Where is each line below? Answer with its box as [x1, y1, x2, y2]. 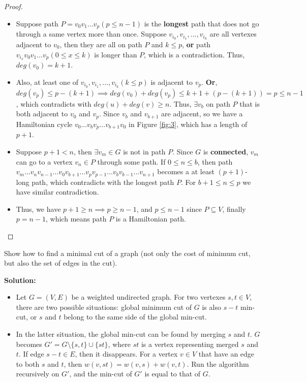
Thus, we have [16, 203, 61, 214]
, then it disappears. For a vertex [75, 348, 178, 359]
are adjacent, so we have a [161, 108, 243, 119]
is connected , [203, 146, 249, 156]
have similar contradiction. [16, 186, 99, 197]
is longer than [94, 49, 137, 59]
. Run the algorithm [187, 358, 249, 369]
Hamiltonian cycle [16, 118, 73, 129]
